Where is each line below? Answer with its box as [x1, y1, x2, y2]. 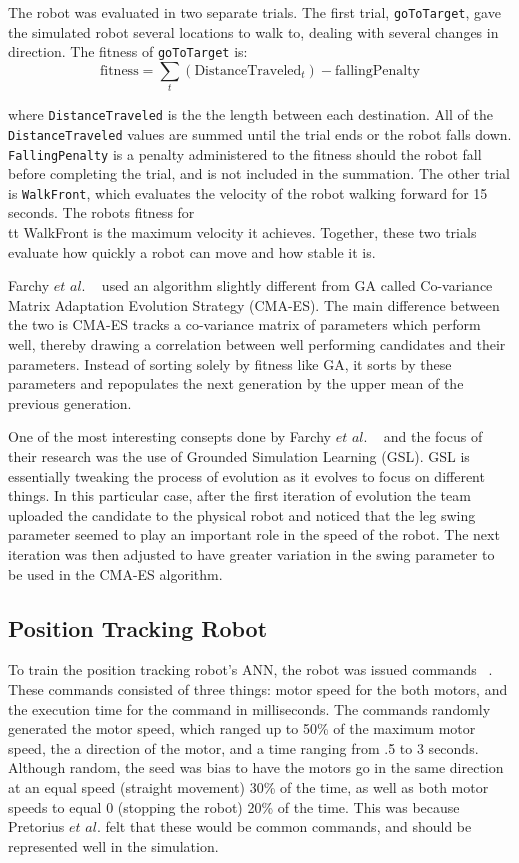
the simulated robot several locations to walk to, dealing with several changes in [8, 21, 499, 42]
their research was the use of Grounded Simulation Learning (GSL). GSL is [8, 445, 470, 466]
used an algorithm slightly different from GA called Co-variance [101, 275, 493, 296]
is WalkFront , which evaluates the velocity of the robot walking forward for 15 [8, 182, 488, 203]
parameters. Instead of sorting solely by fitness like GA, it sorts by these [8, 353, 452, 374]
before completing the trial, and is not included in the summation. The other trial [8, 163, 511, 184]
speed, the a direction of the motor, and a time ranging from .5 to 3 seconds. [8, 737, 479, 758]
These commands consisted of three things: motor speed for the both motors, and [8, 678, 508, 699]
